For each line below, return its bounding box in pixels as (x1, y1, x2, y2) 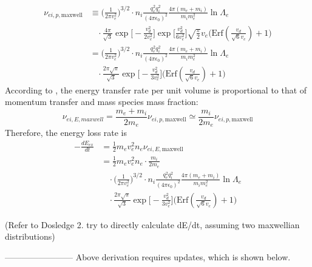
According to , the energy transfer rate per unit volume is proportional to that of (5, 83, 307, 96)
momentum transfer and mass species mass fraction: (5, 95, 198, 108)
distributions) (5, 230, 55, 243)
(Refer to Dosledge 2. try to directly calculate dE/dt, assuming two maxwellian (5, 218, 300, 231)
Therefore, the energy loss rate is (5, 126, 127, 139)
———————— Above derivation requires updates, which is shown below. (5, 250, 291, 263)
